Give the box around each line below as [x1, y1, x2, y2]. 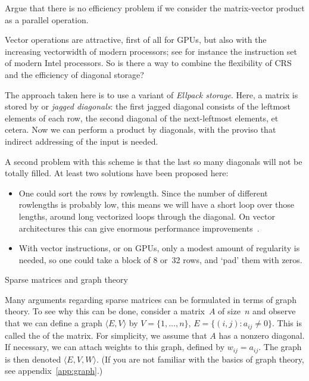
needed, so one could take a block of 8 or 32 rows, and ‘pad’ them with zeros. [18, 253, 302, 266]
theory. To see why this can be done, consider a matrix [5, 305, 205, 317]
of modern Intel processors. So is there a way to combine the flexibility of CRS [5, 57, 292, 69]
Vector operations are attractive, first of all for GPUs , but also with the [5, 33, 267, 46]
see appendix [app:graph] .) [5, 364, 103, 377]
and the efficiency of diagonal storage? [5, 68, 144, 80]
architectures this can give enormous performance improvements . [18, 221, 260, 234]
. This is [272, 317, 302, 329]
